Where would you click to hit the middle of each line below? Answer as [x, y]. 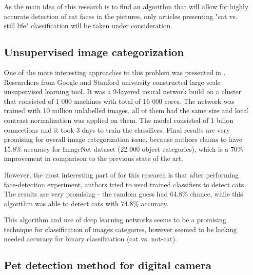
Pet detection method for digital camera [108, 265]
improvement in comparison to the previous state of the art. [94, 158]
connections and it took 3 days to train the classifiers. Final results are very [117, 129]
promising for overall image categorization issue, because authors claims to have [123, 139]
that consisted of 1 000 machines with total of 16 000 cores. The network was [119, 101]
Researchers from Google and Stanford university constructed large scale [112, 82]
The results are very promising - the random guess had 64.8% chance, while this [124, 194]
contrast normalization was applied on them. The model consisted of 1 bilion [119, 120]
